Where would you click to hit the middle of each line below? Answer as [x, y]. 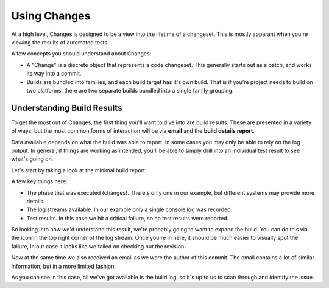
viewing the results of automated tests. [60, 42]
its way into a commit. [54, 74]
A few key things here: [39, 181]
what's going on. [32, 159]
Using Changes [51, 16]
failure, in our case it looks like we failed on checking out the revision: [98, 246]
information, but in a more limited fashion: [63, 266]
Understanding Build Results [67, 107]
